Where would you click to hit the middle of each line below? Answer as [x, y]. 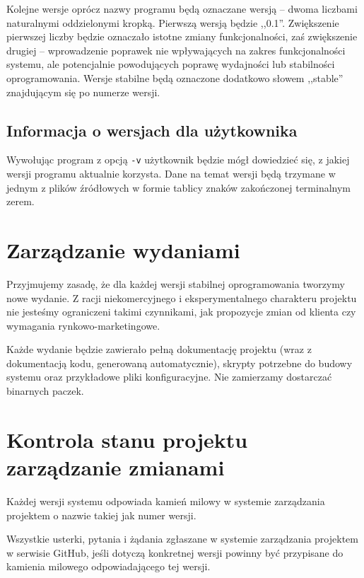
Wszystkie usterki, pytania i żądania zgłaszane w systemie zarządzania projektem [182, 539]
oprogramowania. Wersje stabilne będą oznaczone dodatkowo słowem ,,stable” [175, 77]
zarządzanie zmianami [116, 467]
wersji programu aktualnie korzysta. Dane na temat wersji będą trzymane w [171, 174]
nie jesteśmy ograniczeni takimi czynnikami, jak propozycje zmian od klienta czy [181, 312]
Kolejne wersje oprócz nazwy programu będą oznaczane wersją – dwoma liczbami [182, 8]
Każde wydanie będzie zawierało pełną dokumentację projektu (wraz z [159, 349]
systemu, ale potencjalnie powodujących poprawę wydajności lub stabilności [171, 64]
